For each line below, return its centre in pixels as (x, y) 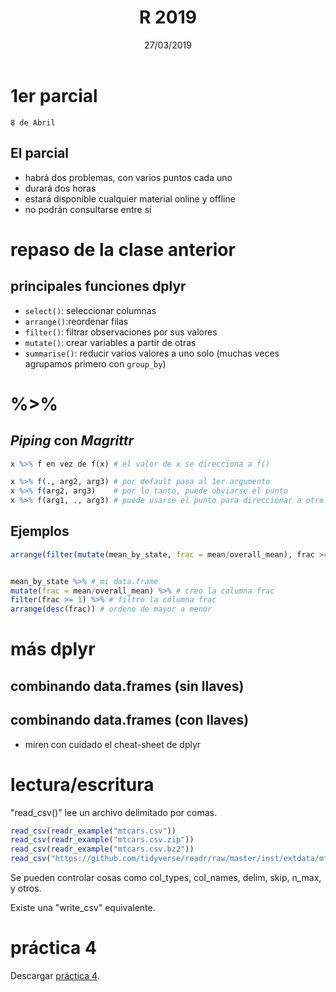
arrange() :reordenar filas (76, 321)
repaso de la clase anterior (123, 249)
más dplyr (53, 649)
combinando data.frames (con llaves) (130, 720)
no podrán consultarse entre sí (88, 209)
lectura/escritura (82, 784)
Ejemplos (40, 531)
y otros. (26, 888)
